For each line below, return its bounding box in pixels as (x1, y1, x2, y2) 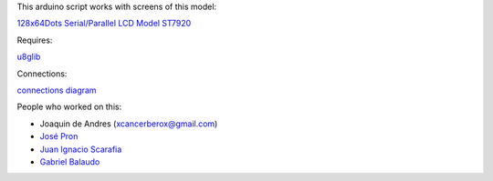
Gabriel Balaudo (39, 156, 100, 167)
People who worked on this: (16, 101, 122, 113)
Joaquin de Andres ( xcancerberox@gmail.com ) (39, 118, 218, 129)
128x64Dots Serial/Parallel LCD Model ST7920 (16, 18, 192, 29)
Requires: (16, 35, 53, 45)
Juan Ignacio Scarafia (39, 144, 122, 155)
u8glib (16, 51, 41, 63)
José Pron (39, 131, 79, 142)
